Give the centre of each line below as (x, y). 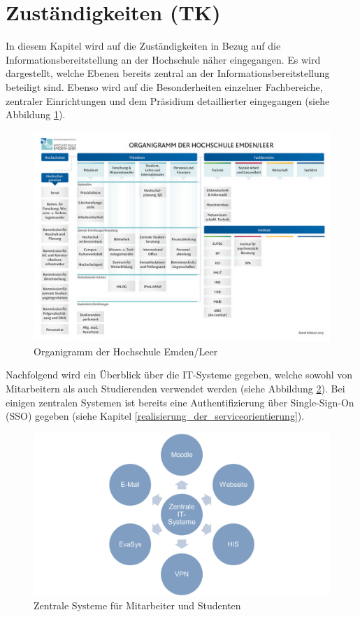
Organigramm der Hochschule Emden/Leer (126, 351)
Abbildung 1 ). (36, 114)
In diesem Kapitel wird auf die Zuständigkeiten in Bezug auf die (143, 46)
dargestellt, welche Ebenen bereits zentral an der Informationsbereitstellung (168, 73)
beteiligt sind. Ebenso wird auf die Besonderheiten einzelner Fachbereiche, (164, 86)
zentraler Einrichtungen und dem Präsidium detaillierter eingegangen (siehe (168, 100)
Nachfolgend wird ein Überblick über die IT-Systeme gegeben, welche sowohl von (179, 375)
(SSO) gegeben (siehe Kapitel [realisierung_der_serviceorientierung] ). (155, 416)
